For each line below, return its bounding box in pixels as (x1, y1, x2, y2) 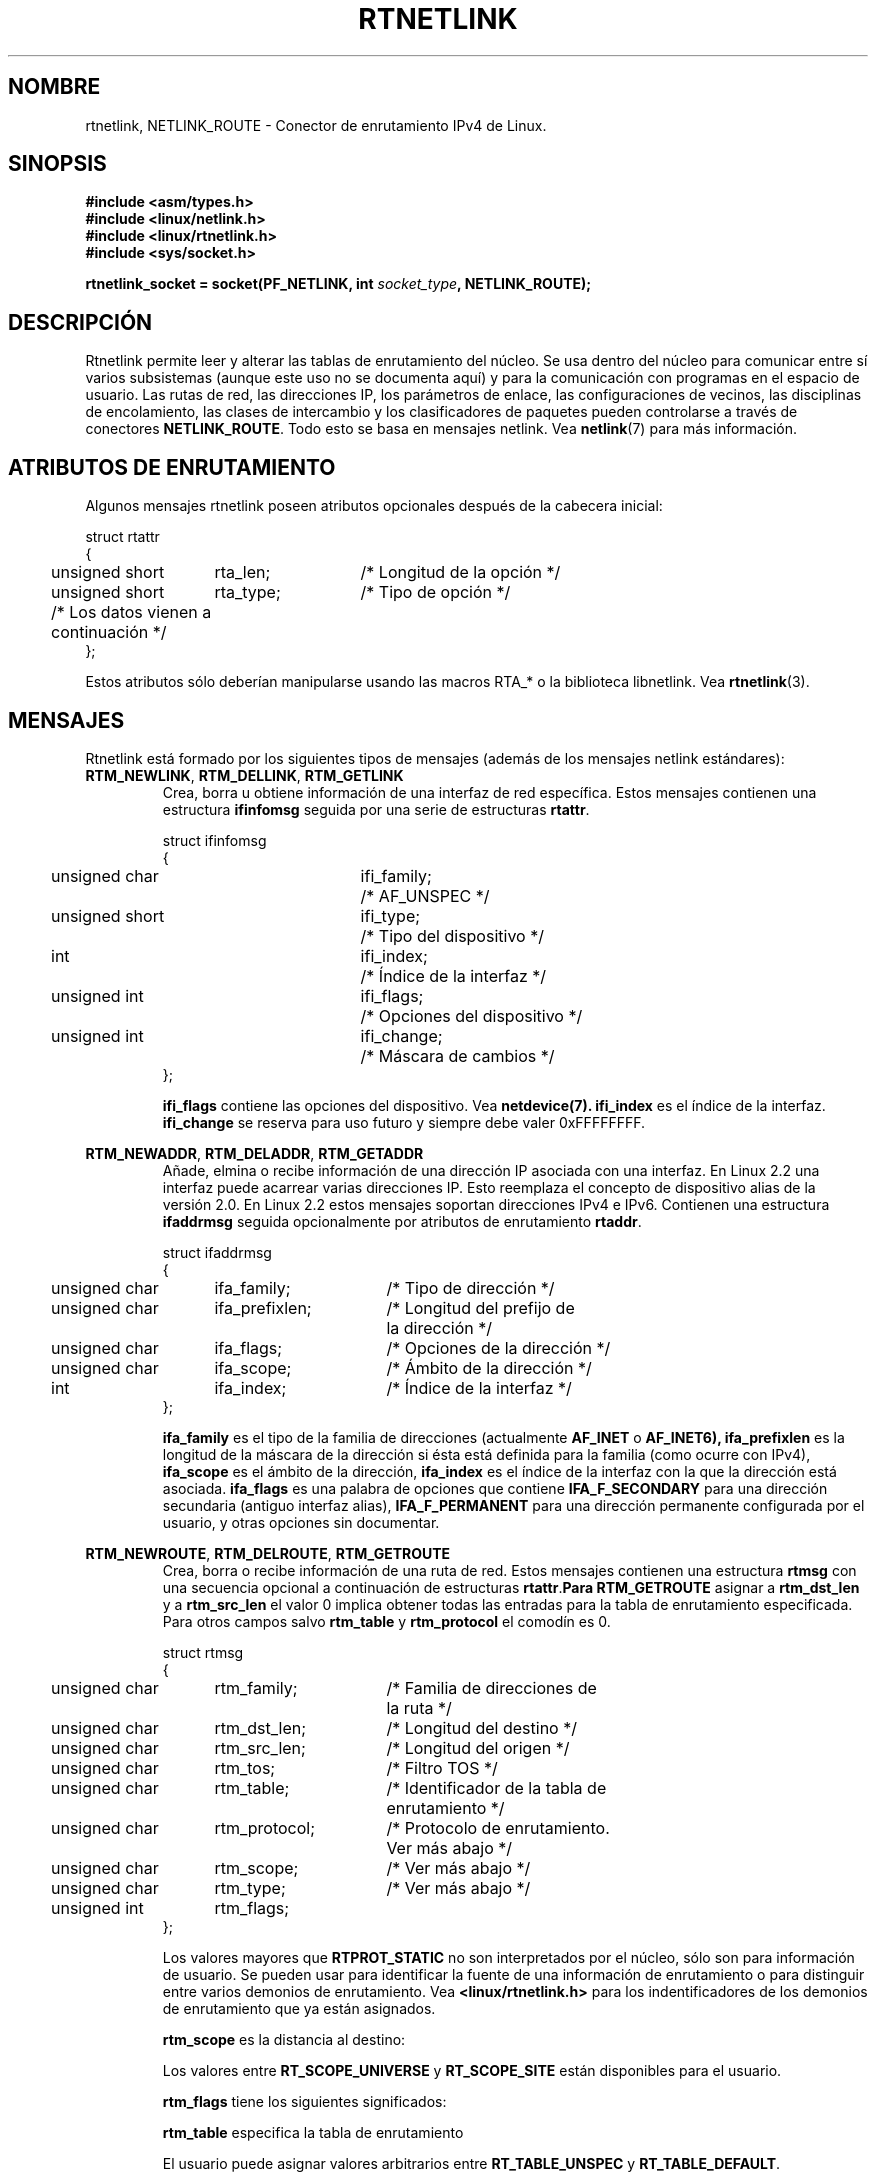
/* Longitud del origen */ (386, 1737, 570, 1758)
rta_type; (214, 582, 281, 603)
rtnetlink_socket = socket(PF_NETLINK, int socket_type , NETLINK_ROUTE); (85, 275, 592, 293)
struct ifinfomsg (162, 831, 267, 849)
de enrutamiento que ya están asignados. (162, 1999, 436, 2017)
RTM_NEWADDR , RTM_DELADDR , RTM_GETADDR (85, 1144, 424, 1162)
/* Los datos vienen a (51, 602, 212, 623)
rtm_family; (214, 1677, 298, 1698)
